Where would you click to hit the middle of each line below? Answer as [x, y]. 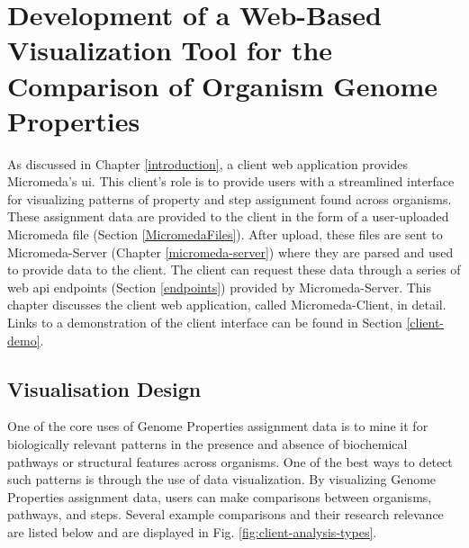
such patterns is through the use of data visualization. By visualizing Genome [222, 479]
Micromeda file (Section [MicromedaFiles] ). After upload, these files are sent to [225, 234]
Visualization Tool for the [170, 50]
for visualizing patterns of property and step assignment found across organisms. [230, 198]
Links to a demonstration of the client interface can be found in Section [205, 323]
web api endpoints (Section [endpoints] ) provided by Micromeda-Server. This [220, 287]
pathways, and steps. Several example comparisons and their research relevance [225, 514]
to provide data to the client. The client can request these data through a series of [234, 270]
